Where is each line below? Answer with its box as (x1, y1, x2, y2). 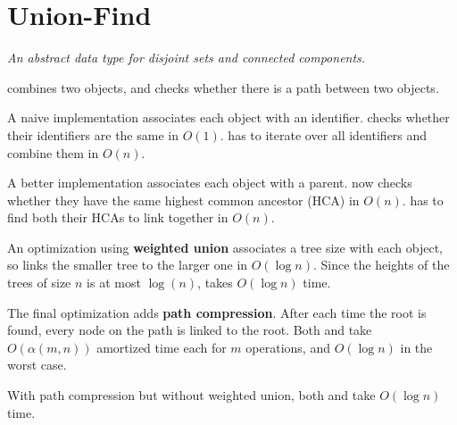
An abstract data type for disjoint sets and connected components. (7, 48, 366, 67)
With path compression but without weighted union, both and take (7, 386, 376, 404)
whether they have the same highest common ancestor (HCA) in (7, 190, 360, 209)
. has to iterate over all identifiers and (220, 125, 428, 144)
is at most (87, 273, 141, 292)
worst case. (7, 355, 67, 374)
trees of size (7, 273, 71, 292)
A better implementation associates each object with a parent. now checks (7, 173, 412, 192)
